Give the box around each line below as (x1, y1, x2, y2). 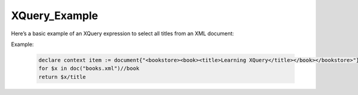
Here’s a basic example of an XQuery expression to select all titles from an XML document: (11, 30, 234, 37)
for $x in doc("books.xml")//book (38, 65, 140, 72)
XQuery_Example (11, 9, 98, 22)
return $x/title (38, 73, 87, 80)
